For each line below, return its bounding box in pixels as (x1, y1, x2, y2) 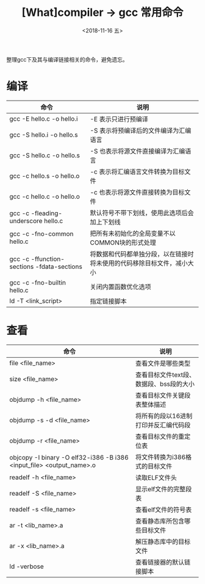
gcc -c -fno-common (9, 229, 74, 238)
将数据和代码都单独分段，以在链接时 (90, 249, 194, 258)
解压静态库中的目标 (135, 537, 191, 546)
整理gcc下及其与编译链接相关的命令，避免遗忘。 (6, 55, 128, 63)
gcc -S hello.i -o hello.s (9, 130, 78, 139)
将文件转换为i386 (135, 452, 186, 461)
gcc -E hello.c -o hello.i (9, 114, 78, 123)
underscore (9, 216, 43, 225)
